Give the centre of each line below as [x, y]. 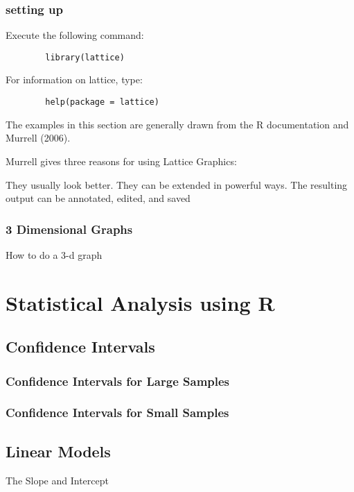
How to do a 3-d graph [54, 254]
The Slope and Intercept [57, 480]
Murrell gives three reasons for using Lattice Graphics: [121, 161]
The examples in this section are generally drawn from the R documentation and [177, 124]
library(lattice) [85, 57]
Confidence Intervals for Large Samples [118, 381]
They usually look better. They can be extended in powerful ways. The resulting [177, 184]
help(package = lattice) [102, 102]
